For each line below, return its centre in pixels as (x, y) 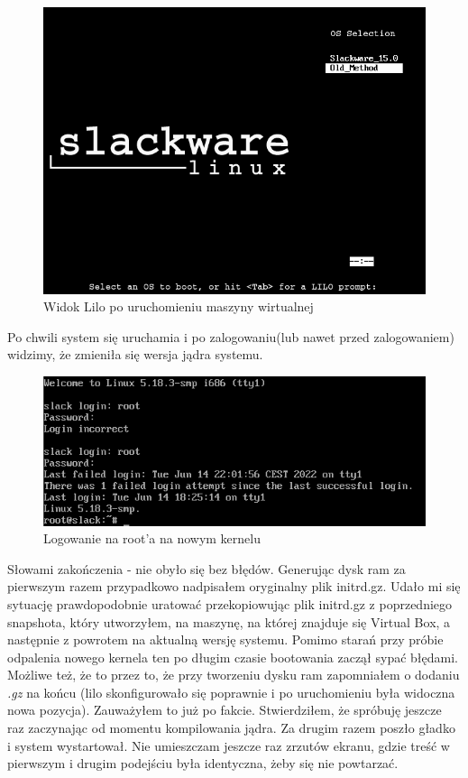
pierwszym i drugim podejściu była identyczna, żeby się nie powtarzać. (203, 763)
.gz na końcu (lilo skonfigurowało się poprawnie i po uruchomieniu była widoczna (231, 692)
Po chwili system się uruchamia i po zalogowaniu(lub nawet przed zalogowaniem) (231, 336)
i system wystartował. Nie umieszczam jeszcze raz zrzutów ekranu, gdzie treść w (229, 745)
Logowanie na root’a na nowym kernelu (152, 538)
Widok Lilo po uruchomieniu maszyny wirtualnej (179, 306)
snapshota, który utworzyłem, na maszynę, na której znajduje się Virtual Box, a (229, 621)
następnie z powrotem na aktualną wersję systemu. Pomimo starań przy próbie (225, 639)
